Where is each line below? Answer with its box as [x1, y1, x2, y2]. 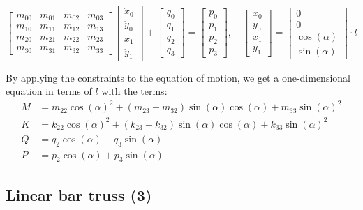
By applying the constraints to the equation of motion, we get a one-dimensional [6, 70, 350, 84]
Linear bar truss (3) [6, 183, 152, 205]
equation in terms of [6, 84, 92, 98]
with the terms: [101, 84, 168, 98]
